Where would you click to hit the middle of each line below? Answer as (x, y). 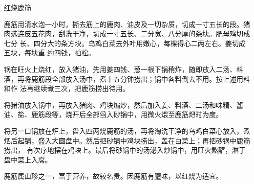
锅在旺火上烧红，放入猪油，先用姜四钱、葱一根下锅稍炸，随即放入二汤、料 (124, 69)
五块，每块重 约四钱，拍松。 (50, 53)
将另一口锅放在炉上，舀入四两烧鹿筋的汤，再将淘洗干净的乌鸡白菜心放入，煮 (127, 130)
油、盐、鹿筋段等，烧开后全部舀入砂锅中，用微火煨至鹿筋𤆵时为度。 (113, 114)
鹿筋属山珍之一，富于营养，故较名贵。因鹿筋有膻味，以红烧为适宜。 (113, 176)
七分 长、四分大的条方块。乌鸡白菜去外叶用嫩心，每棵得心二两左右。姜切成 (125, 43)
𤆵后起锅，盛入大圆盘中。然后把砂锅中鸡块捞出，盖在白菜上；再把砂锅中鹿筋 (127, 140)
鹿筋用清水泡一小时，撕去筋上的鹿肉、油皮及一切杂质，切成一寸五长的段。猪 (127, 24)
